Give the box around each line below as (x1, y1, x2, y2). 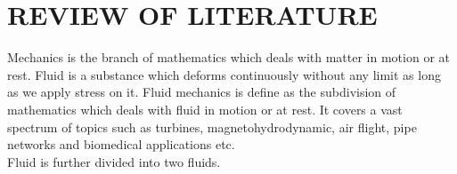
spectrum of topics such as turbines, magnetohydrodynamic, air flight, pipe (7, 117, 417, 136)
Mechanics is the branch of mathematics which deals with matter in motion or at (7, 48, 450, 67)
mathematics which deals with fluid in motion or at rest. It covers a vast (7, 99, 403, 118)
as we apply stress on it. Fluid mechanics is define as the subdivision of (7, 83, 396, 101)
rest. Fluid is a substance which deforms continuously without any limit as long (7, 65, 441, 83)
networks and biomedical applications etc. (7, 135, 235, 154)
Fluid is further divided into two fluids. (7, 152, 221, 170)
